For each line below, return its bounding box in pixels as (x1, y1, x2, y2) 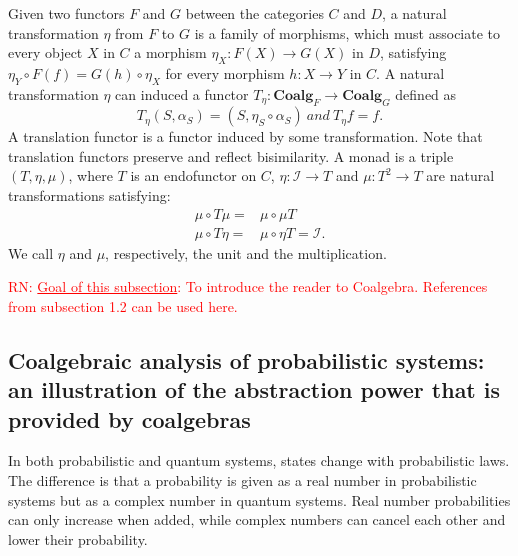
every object (8, 42, 83, 63)
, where (68, 165, 113, 186)
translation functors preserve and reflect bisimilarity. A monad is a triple (8, 145, 454, 166)
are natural (426, 165, 495, 186)
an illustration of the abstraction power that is (8, 374, 501, 405)
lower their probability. (8, 528, 148, 549)
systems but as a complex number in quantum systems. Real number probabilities (8, 489, 511, 510)
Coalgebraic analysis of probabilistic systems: (8, 344, 485, 375)
